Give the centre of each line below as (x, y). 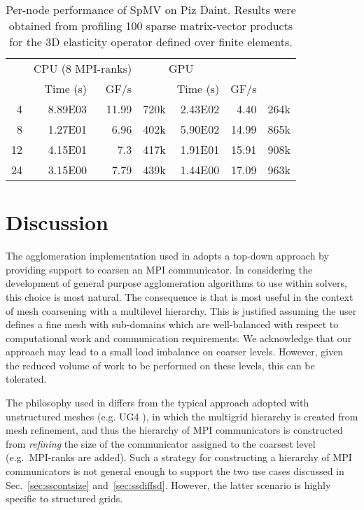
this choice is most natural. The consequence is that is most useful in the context (180, 296)
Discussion (57, 222)
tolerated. (26, 379)
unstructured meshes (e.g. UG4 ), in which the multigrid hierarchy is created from (182, 416)
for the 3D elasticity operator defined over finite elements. (151, 42)
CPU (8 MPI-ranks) (83, 68)
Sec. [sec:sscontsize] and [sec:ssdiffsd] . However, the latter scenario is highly (168, 484)
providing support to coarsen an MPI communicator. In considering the (159, 269)
